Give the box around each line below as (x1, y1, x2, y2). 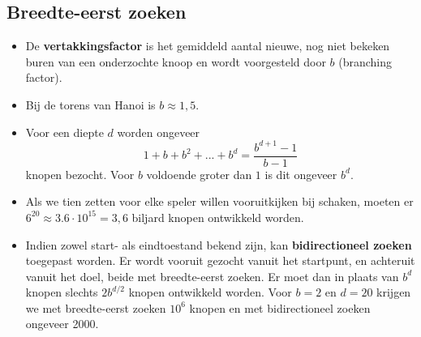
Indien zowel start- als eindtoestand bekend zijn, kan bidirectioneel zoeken (25, 236, 412, 253)
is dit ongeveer (264, 165, 337, 182)
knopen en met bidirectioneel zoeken (189, 299, 371, 316)
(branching (338, 53, 393, 70)
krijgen (376, 284, 411, 301)
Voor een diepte (25, 123, 104, 140)
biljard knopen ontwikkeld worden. (131, 208, 304, 225)
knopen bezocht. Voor (25, 165, 135, 182)
